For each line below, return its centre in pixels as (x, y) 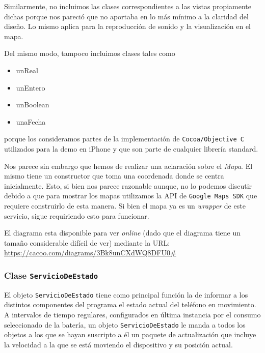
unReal (27, 70)
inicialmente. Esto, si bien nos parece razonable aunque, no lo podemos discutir (128, 185)
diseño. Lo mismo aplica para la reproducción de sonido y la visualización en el (128, 26)
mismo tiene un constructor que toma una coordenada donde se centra (114, 176)
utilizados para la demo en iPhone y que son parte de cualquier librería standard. (131, 149)
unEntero (31, 87)
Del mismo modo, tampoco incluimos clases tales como (90, 53)
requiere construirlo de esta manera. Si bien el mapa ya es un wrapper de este (125, 206)
